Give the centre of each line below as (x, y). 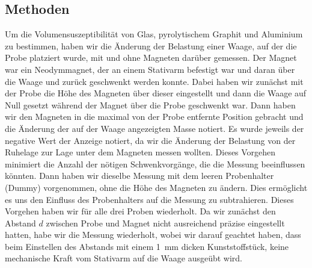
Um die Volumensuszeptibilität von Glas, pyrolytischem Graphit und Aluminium (154, 34)
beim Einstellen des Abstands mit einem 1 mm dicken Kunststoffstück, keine (147, 246)
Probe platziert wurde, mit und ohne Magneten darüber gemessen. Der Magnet (151, 58)
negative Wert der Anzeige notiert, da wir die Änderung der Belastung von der (150, 140)
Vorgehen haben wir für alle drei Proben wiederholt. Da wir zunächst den (140, 211)
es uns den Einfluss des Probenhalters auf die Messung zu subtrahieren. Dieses (149, 199)
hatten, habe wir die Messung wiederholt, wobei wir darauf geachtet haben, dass (153, 235)
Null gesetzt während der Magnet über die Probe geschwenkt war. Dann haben (150, 104)
